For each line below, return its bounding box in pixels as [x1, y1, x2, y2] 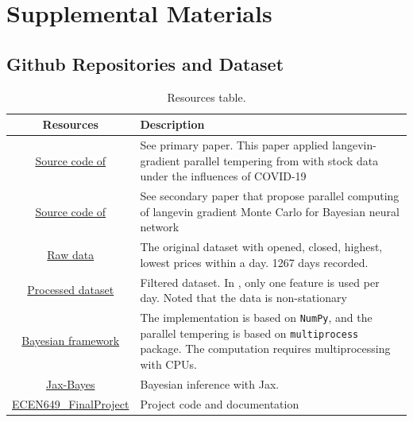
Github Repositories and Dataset [6, 51, 284, 75]
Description [140, 116, 205, 133]
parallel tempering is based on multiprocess [140, 324, 359, 341]
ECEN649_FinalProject [12, 395, 129, 412]
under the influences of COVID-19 [140, 168, 307, 184]
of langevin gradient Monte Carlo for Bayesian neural [140, 203, 399, 219]
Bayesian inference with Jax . [140, 375, 280, 392]
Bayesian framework [21, 332, 120, 349]
